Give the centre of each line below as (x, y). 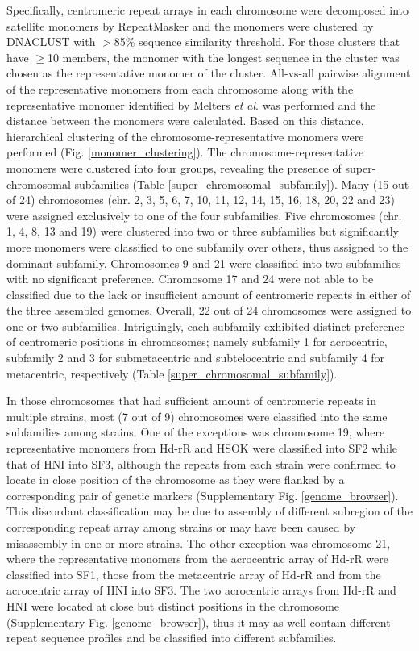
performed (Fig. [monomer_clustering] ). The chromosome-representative (185, 152)
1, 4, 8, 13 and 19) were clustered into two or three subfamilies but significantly (203, 231)
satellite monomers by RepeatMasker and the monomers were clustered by (190, 25)
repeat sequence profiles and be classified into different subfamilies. (172, 638)
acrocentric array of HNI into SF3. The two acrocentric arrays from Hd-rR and (201, 590)
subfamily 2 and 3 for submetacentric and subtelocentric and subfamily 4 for (196, 358)
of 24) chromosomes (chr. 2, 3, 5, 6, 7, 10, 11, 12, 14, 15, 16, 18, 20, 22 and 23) (201, 200)
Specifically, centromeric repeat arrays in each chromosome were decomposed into (207, 10)
